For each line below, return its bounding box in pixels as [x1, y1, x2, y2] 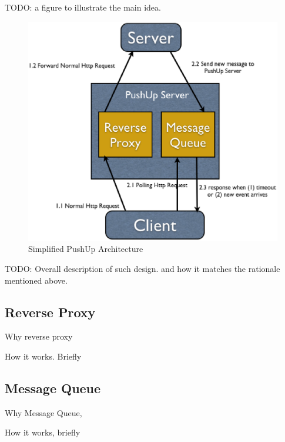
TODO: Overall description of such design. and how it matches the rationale [5, 262, 280, 275]
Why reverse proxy [5, 330, 73, 343]
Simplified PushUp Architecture [28, 242, 143, 255]
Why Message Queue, [5, 406, 82, 418]
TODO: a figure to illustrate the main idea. [5, 1, 161, 13]
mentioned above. [5, 274, 68, 286]
